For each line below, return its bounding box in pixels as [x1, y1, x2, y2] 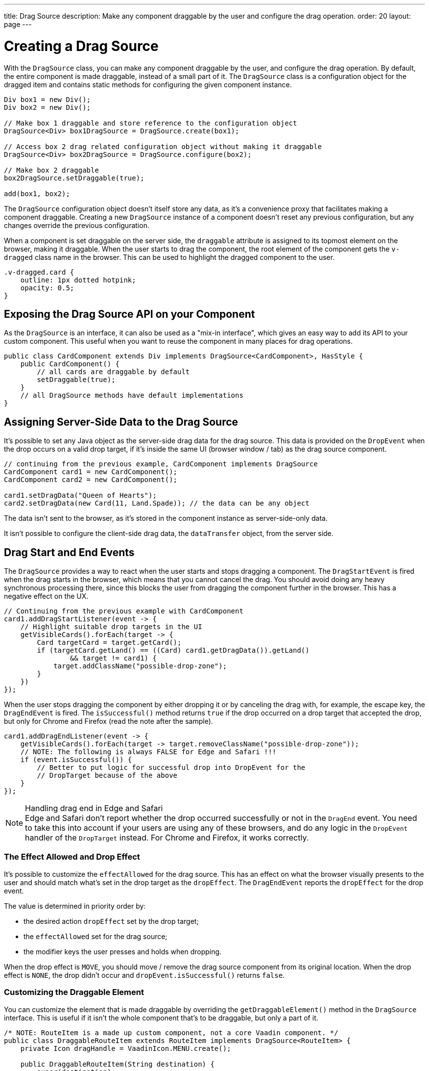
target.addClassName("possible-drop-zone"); [53, 662, 227, 670]
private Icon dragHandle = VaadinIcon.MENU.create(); [20, 1044, 231, 1052]
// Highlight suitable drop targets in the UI [20, 623, 202, 631]
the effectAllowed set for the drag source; [24, 932, 167, 941]
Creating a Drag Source [4, 37, 159, 54]
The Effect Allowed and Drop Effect [4, 852, 140, 862]
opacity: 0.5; [20, 283, 74, 292]
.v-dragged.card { [4, 268, 74, 276]
